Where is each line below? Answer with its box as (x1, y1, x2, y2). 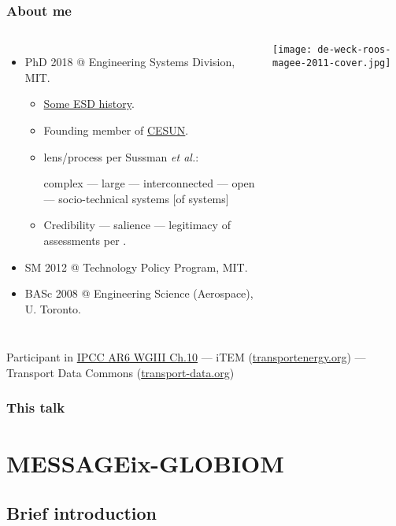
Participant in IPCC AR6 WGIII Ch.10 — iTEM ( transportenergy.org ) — (6, 349, 366, 365)
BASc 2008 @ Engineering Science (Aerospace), (24, 285, 254, 302)
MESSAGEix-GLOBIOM (6, 446, 284, 479)
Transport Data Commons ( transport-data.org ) (6, 364, 235, 380)
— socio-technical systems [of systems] (43, 190, 229, 206)
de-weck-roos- (317, 44, 391, 56)
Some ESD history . (43, 95, 135, 112)
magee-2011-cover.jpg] (272, 57, 391, 69)
